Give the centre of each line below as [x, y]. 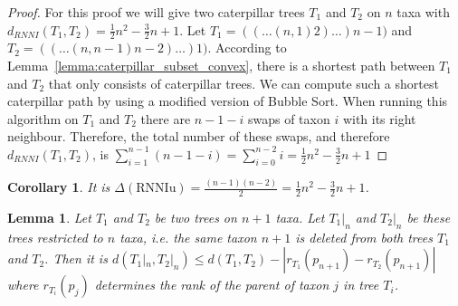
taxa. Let [300, 217]
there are [166, 118]
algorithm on [43, 118]
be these [429, 217]
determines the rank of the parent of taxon [212, 285]
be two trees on [196, 217]
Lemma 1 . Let [49, 217]
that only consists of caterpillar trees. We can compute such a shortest [243, 83]
